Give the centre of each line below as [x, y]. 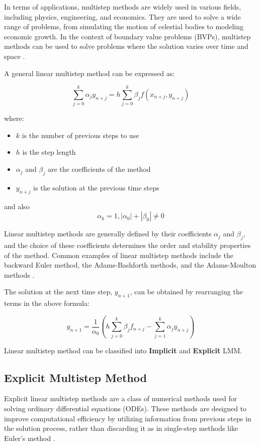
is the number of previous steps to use [80, 135]
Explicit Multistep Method [75, 377]
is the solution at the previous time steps [96, 187]
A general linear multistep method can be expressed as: [90, 73]
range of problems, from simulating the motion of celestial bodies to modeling [124, 26]
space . [15, 56]
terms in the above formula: [47, 303]
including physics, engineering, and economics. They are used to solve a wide [122, 16]
